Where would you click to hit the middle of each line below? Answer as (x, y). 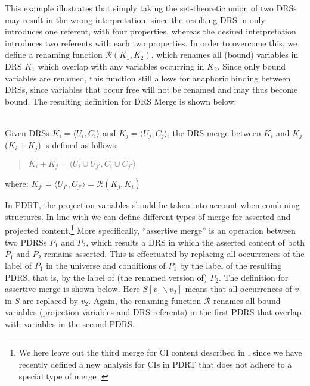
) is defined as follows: (78, 145)
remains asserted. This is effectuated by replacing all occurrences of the (174, 254)
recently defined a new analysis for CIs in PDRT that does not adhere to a (155, 364)
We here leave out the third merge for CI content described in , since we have (160, 352)
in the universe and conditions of (106, 265)
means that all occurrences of (238, 289)
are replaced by (50, 300)
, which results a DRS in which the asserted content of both (195, 242)
